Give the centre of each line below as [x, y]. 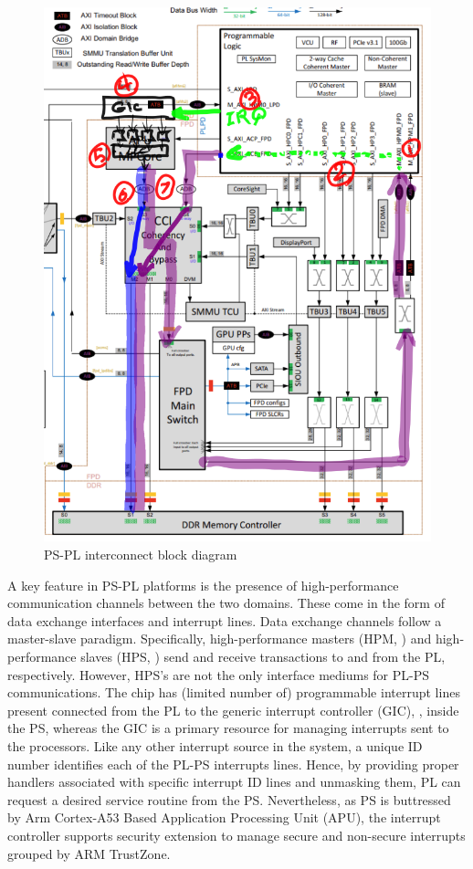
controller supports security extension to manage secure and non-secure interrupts [236, 835]
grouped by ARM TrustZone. [89, 853]
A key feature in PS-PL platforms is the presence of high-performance [203, 585]
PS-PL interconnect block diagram [141, 555]
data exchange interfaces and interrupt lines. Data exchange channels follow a [225, 620]
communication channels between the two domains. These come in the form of [226, 603]
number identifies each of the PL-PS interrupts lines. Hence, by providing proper [233, 764]
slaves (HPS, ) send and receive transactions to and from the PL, [263, 657]
